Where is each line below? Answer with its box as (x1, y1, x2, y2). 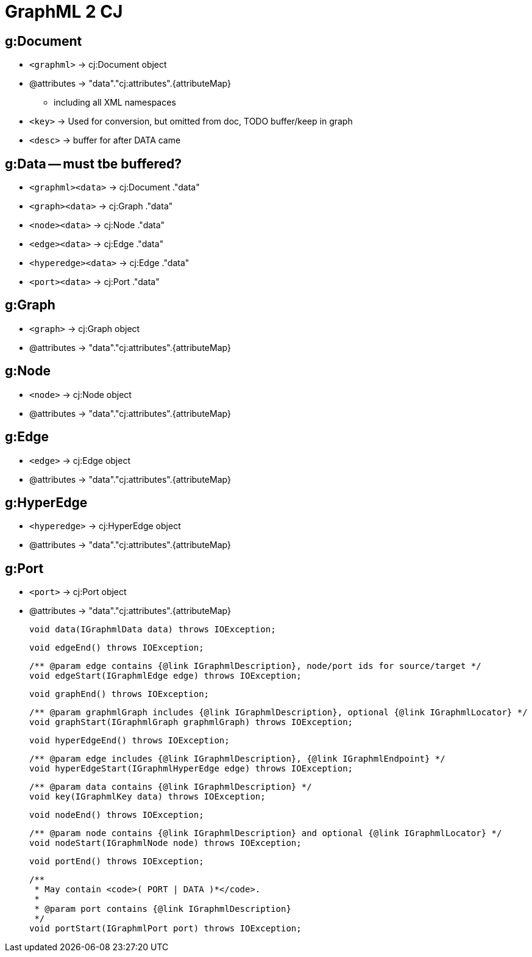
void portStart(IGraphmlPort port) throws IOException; (29, 923, 302, 934)
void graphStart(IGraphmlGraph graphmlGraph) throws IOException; (29, 717, 353, 728)
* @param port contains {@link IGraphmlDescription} (34, 904, 291, 914)
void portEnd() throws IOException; (29, 856, 204, 867)
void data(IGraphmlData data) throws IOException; (29, 624, 276, 635)
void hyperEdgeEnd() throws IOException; (29, 735, 230, 746)
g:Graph (5, 297, 55, 313)
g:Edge (5, 429, 49, 445)
